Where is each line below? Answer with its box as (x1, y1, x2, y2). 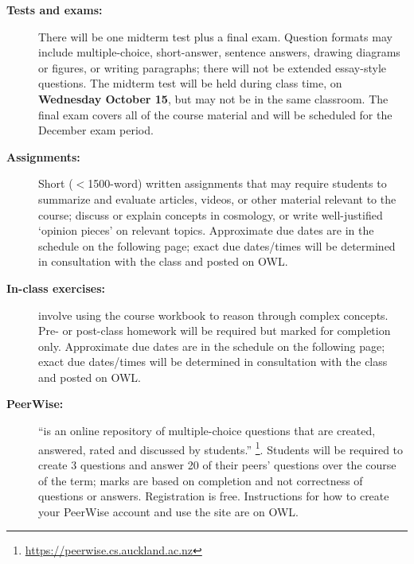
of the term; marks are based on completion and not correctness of (38, 472, 363, 488)
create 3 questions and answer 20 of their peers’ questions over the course (38, 456, 396, 473)
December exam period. (38, 122, 154, 138)
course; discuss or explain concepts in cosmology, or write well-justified (38, 206, 383, 223)
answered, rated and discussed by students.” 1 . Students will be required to (38, 438, 404, 457)
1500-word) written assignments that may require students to (88, 175, 387, 192)
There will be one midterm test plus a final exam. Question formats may (38, 28, 393, 45)
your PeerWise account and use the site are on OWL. (38, 503, 299, 519)
